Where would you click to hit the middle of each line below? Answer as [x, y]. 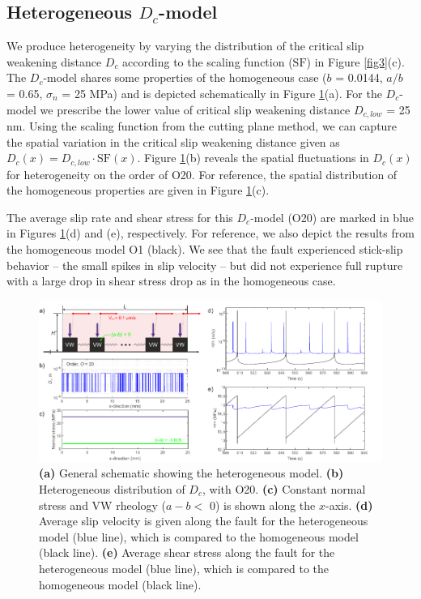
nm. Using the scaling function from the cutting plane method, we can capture [202, 126]
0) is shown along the [262, 505]
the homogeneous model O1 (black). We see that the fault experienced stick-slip [205, 249]
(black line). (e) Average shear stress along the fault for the [187, 552]
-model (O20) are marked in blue [332, 217]
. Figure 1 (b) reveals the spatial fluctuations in [253, 158]
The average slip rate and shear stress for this [120, 217]
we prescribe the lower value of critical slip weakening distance [195, 109]
